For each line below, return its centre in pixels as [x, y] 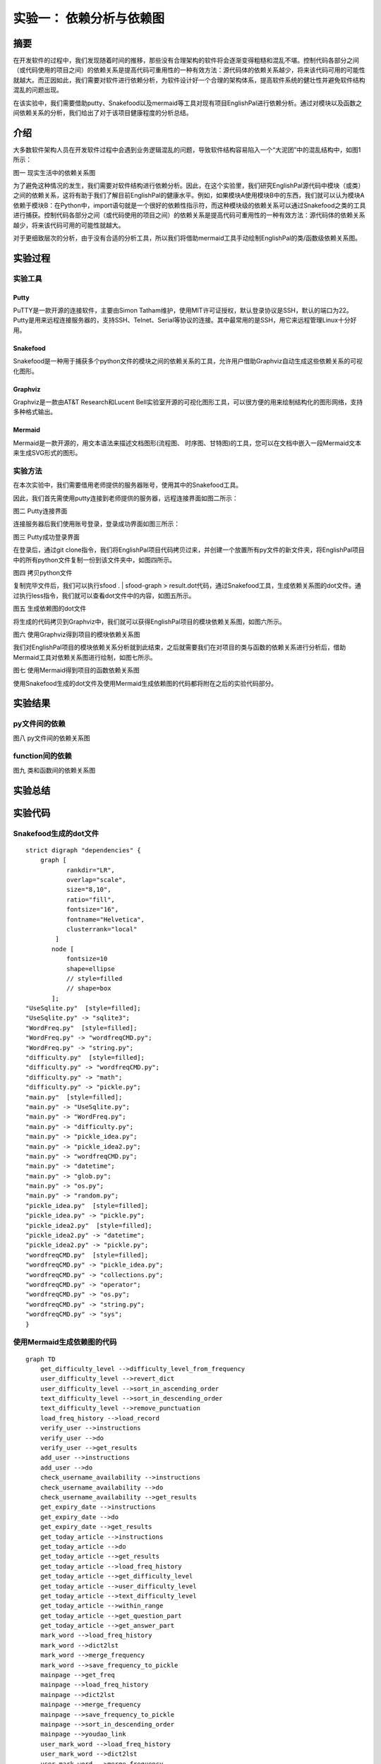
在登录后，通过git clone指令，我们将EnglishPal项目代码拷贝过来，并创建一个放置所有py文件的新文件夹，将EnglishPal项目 [189, 550]
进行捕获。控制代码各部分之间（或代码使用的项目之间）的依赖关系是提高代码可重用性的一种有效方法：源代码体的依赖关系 [189, 215]
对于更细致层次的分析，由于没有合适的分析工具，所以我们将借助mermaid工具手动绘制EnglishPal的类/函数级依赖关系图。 [187, 238]
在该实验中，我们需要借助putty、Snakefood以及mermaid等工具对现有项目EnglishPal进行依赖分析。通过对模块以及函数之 [188, 103]
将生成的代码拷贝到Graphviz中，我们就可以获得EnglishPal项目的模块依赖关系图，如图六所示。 [149, 622]
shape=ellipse [91, 969]
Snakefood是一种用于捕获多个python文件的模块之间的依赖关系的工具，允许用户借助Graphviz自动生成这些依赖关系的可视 [188, 361]
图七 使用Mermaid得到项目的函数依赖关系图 [77, 670]
